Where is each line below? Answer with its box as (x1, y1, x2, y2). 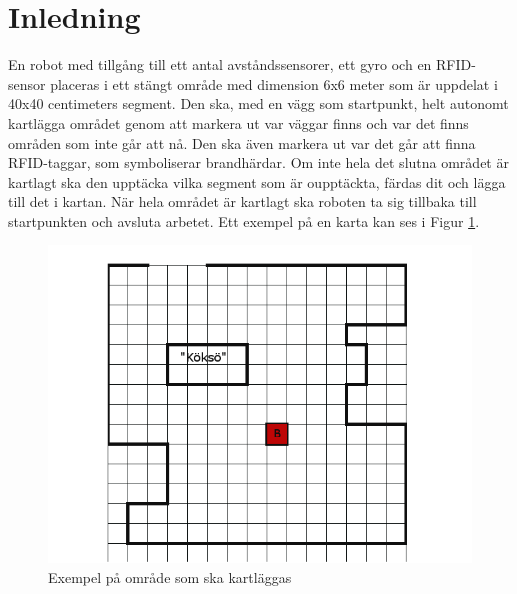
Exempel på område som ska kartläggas (48, 567, 292, 588)
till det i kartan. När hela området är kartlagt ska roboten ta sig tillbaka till (8, 191, 477, 212)
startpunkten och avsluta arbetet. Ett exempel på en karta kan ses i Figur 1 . (8, 210, 480, 231)
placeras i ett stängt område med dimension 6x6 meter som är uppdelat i (50, 73, 498, 94)
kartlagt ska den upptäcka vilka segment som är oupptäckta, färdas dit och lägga (8, 171, 506, 192)
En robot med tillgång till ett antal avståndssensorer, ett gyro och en (8, 54, 432, 75)
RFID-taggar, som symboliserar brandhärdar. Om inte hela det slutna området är (8, 152, 509, 173)
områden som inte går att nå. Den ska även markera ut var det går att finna (8, 132, 476, 153)
